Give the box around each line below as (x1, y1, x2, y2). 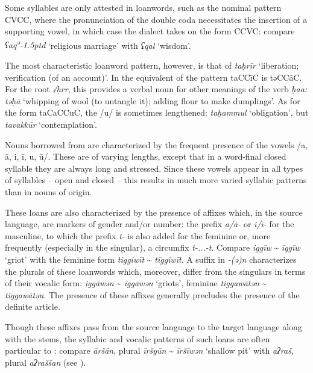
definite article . (5, 300, 60, 313)
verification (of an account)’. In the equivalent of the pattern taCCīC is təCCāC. (5, 71, 302, 83)
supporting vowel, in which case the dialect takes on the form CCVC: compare (5, 25, 295, 37)
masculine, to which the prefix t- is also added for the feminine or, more (5, 229, 271, 242)
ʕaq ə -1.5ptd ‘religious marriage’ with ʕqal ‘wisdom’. (5, 37, 191, 51)
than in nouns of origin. (5, 185, 92, 198)
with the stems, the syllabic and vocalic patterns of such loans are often (5, 332, 270, 345)
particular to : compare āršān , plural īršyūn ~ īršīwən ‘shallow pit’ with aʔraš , (5, 344, 294, 357)
